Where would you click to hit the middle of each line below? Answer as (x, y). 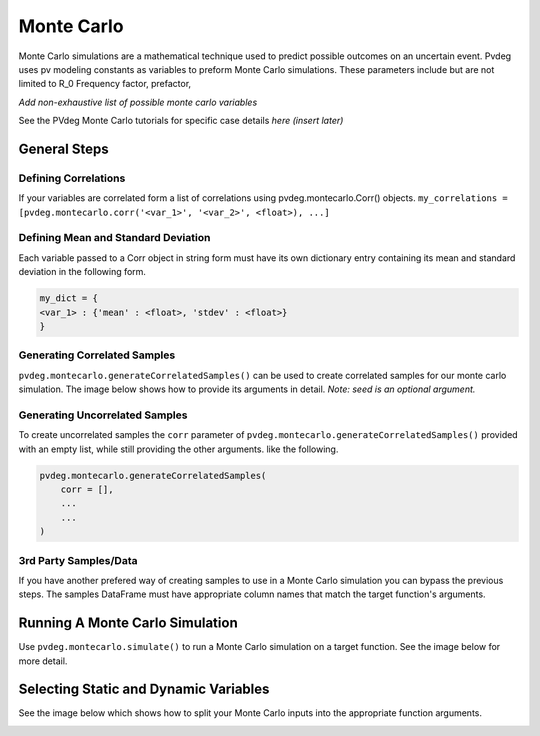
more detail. (43, 661)
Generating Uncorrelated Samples (103, 415)
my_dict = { (69, 298)
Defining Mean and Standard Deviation (114, 238)
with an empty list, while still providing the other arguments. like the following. (178, 449)
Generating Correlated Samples (97, 355)
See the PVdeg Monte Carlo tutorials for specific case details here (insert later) (181, 121)
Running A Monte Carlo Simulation (128, 623)
